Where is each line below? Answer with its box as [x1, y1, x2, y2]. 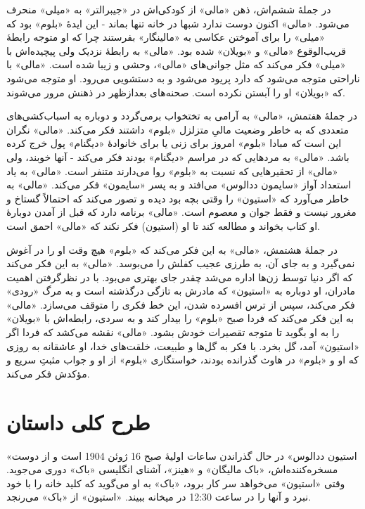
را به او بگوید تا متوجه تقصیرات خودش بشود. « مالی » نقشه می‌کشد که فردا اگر [6, 325, 340, 340]
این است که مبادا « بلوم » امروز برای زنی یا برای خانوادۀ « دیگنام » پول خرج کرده [6, 136, 342, 150]
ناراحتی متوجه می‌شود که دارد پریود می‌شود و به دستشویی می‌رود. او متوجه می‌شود [6, 70, 360, 85]
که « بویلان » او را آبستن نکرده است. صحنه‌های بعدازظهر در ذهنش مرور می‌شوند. [6, 84, 345, 99]
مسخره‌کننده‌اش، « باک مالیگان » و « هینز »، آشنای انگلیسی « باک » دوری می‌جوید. [6, 462, 338, 477]
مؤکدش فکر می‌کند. [6, 366, 90, 380]
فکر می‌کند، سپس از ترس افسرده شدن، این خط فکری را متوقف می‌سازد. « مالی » [6, 297, 355, 311]
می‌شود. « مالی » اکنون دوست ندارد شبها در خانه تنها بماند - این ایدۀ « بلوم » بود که [6, 15, 350, 30]
